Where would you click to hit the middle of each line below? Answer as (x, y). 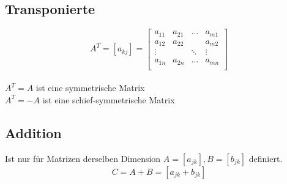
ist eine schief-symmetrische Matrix (109, 99)
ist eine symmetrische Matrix (90, 88)
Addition (33, 132)
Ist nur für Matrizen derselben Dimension (83, 158)
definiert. (266, 158)
